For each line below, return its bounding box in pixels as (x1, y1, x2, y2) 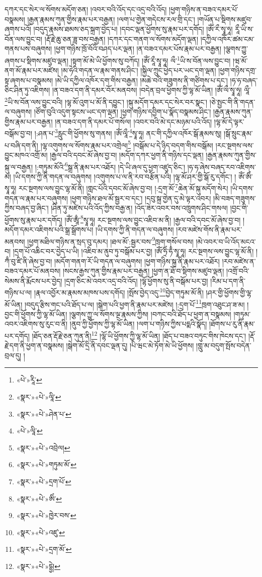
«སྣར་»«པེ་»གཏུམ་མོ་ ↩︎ (16, 459, 77, 470)
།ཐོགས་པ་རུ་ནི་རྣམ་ (209, 318, 255, 329)
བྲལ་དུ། (5, 350, 22, 360)
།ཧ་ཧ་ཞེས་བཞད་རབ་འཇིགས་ (187, 161, 256, 172)
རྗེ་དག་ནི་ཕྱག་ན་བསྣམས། (5, 340, 64, 351)
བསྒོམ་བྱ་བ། (5, 128, 33, 139)
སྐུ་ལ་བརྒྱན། (5, 161, 33, 172)
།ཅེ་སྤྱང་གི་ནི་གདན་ (209, 96, 255, 107)
